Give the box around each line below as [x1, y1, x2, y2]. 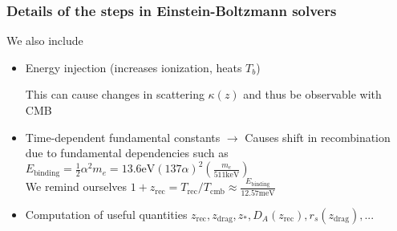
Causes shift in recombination [245, 128, 391, 145]
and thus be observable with [243, 86, 382, 103]
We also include [6, 32, 83, 49]
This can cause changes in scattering [25, 86, 205, 103]
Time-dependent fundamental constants [25, 128, 221, 145]
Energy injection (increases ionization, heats [25, 59, 242, 75]
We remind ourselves [25, 178, 128, 195]
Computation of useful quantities [25, 205, 188, 222]
